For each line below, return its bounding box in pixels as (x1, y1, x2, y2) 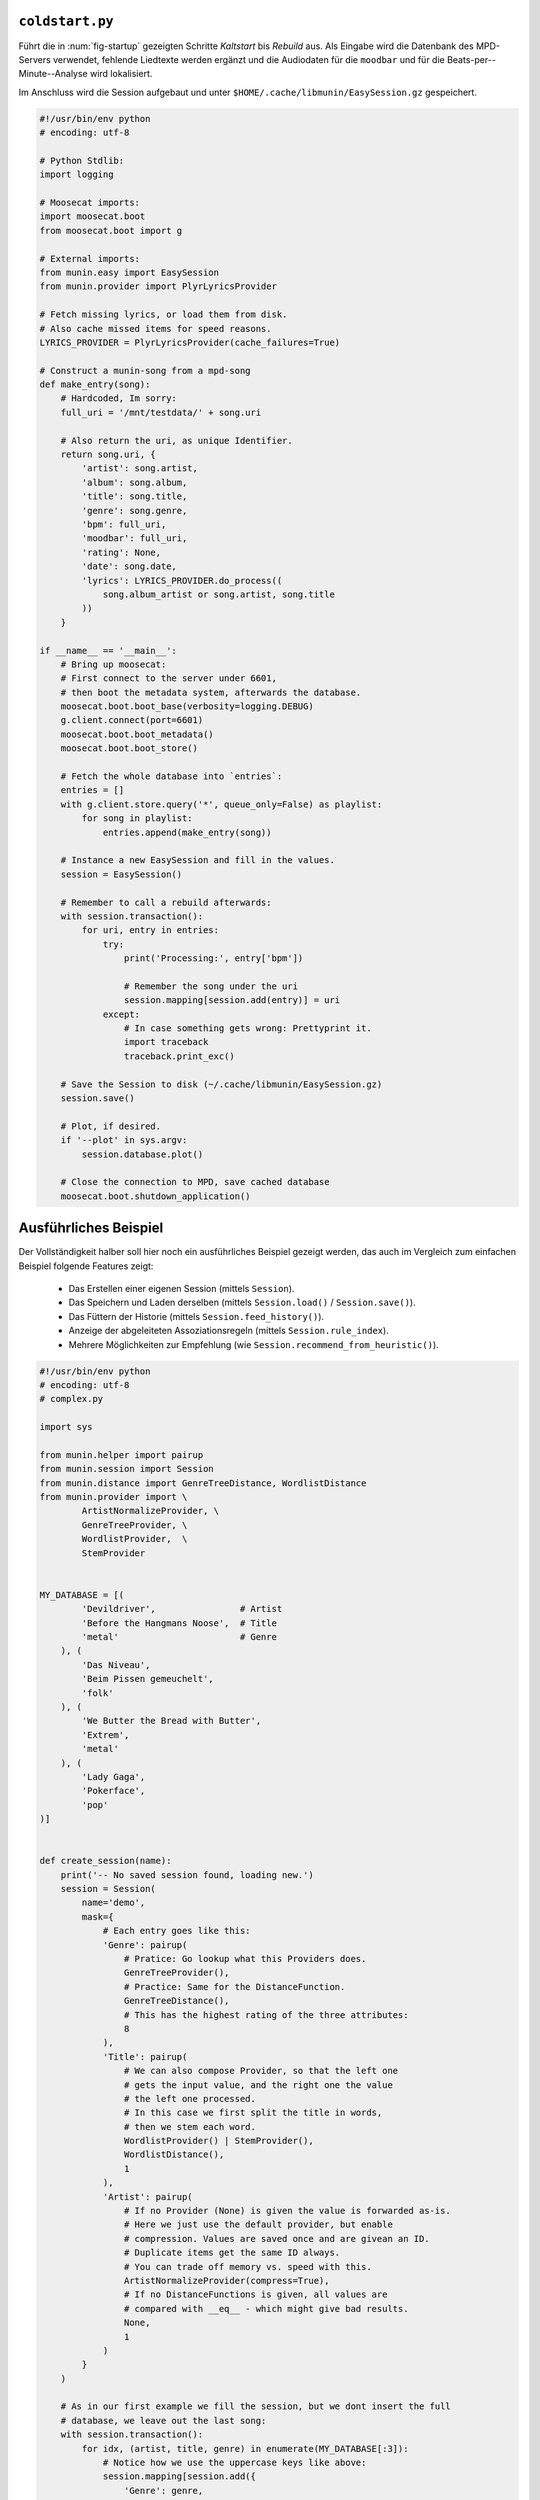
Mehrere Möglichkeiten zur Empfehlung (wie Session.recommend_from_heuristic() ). (68, 1338, 439, 1350)
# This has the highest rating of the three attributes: (123, 2009, 409, 2020)
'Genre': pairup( (102, 1939, 188, 1950)
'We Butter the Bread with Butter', (81, 1715, 262, 1727)
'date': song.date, (81, 561, 177, 572)
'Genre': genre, (123, 2485, 204, 2496)
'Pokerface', (81, 1785, 146, 1797)
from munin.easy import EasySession (39, 266, 220, 278)
